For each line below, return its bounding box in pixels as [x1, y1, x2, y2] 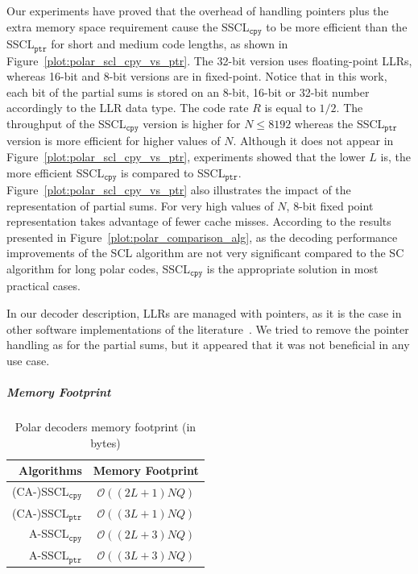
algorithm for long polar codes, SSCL [6, 260, 190, 277]
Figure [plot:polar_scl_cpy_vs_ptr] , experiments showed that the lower [6, 148, 366, 164]
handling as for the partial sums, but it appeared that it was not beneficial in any [6, 336, 410, 353]
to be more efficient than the [266, 18, 408, 35]
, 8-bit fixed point [286, 197, 374, 214]
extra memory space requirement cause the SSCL [6, 18, 250, 35]
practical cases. [6, 277, 81, 294]
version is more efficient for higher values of [6, 132, 221, 149]
